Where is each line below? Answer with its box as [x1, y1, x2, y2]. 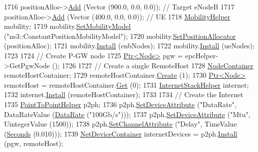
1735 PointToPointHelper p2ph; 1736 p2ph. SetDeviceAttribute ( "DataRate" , [4, 99, 237, 109]
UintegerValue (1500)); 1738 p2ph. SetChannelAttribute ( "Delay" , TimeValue [4, 119, 237, 129]
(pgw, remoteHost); [4, 138, 63, 149]
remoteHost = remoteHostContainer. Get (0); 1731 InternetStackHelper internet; [4, 79, 249, 90]
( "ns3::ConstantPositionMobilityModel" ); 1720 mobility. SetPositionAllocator [4, 30, 236, 41]
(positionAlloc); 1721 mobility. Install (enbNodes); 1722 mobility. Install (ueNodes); [4, 40, 255, 51]
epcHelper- [185, 50, 218, 60]
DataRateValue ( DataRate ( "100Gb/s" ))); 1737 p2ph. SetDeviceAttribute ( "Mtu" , [4, 109, 251, 119]
